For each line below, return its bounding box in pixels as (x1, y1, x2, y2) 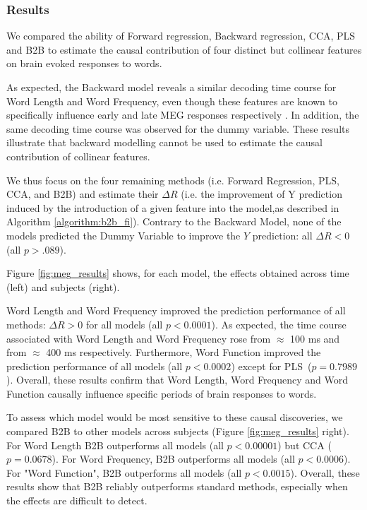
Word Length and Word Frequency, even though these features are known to (6, 93, 337, 108)
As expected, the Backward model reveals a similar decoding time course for (6, 80, 337, 94)
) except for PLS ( (231, 358, 312, 373)
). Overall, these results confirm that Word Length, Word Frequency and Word (6, 372, 348, 387)
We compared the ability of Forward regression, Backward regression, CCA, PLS (6, 28, 356, 43)
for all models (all (85, 316, 163, 331)
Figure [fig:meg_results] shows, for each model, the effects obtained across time (6, 266, 349, 280)
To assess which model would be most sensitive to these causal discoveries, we (6, 410, 343, 425)
